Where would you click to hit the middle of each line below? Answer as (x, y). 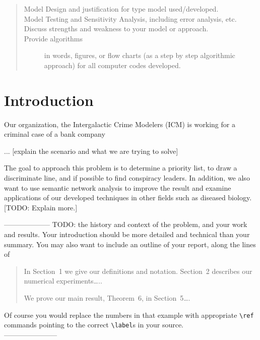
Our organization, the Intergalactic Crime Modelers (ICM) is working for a (120, 124)
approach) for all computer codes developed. (112, 65)
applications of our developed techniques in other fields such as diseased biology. (128, 197)
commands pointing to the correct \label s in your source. (94, 325)
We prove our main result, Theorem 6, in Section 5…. (107, 298)
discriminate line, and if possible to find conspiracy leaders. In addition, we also (127, 178)
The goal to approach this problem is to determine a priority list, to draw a (121, 168)
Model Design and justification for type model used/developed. (121, 9)
